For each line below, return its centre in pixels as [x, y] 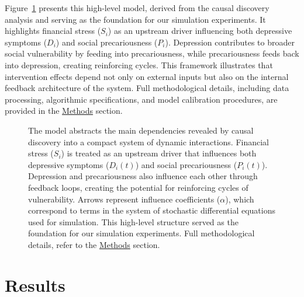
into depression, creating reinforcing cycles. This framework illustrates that [139, 64]
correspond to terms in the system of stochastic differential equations [152, 210]
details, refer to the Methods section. [94, 244]
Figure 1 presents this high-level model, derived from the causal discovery [137, 8]
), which [240, 199]
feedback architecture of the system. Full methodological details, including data [147, 88]
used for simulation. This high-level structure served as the [133, 221]
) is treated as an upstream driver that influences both [159, 153]
